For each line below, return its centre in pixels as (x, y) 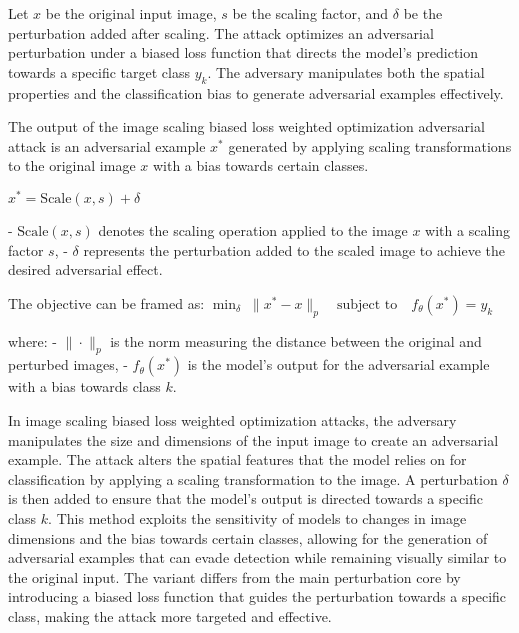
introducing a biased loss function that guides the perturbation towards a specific (257, 596)
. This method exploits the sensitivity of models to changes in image (257, 517)
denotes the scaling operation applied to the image (253, 230)
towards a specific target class (99, 71)
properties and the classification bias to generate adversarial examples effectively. (256, 92)
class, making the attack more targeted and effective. (170, 615)
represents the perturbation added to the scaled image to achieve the (294, 249)
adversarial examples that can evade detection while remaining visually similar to (257, 557)
